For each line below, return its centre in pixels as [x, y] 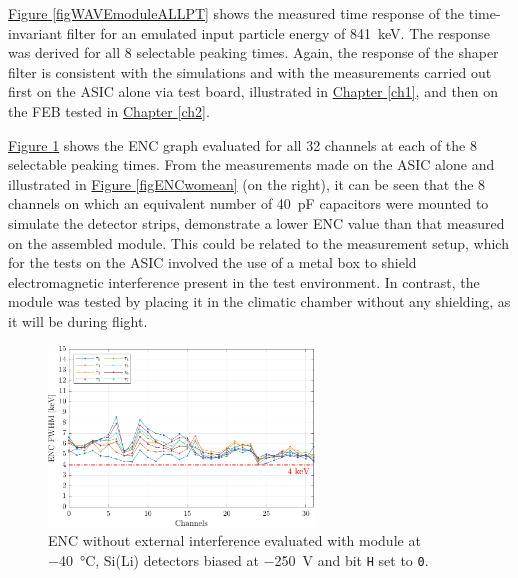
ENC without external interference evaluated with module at [234, 540]
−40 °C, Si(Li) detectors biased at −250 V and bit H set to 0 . [238, 560]
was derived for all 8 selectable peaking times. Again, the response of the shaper [253, 52]
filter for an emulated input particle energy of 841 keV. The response [278, 32]
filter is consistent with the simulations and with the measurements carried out [250, 71]
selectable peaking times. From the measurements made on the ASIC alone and [251, 164]
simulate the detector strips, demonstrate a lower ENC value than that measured [256, 222]
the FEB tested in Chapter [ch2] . [109, 110]
